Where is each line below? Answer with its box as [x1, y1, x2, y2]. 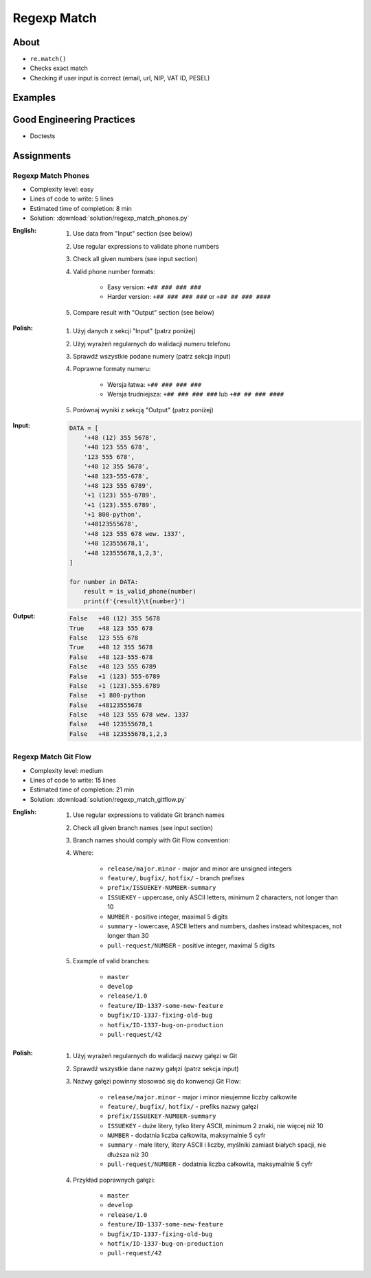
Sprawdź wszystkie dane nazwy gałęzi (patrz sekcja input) [73, 1064, 240, 1073]
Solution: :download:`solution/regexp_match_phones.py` [30, 214, 190, 223]
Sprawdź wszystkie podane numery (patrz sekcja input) [73, 352, 232, 360]
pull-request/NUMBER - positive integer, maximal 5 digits [107, 941, 275, 950]
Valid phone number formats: [73, 267, 156, 276]
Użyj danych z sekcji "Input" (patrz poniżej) [73, 327, 196, 335]
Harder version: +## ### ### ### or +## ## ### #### [107, 293, 271, 301]
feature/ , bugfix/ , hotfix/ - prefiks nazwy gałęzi [107, 1102, 259, 1110]
